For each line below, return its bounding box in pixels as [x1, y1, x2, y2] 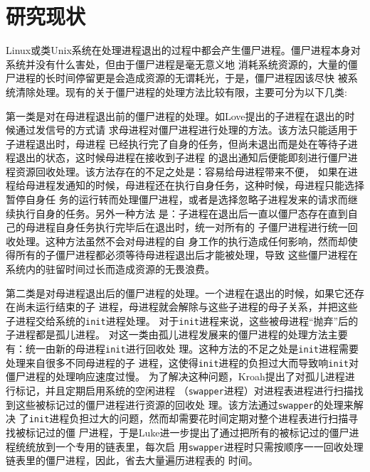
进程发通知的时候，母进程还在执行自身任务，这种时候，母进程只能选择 [35, 178, 364, 193]
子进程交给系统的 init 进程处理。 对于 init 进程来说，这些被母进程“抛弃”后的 [6, 313, 359, 328]
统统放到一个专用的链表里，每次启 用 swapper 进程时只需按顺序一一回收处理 [15, 439, 364, 454]
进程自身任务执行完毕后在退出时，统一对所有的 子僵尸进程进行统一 [35, 220, 348, 235]
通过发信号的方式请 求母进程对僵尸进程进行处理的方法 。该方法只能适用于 [15, 122, 358, 137]
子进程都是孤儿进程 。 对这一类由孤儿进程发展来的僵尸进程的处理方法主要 [6, 327, 348, 342]
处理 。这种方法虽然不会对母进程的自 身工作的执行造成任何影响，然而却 [15, 233, 348, 248]
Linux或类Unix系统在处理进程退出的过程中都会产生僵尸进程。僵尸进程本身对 [6, 43, 361, 58]
